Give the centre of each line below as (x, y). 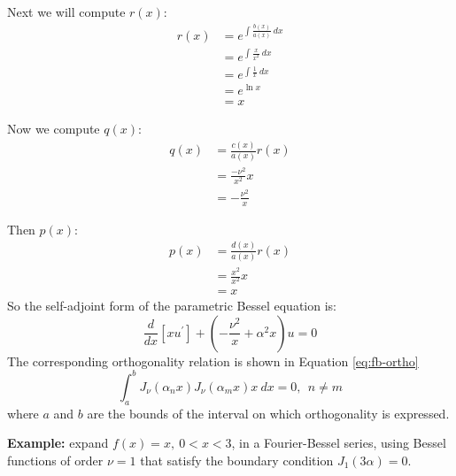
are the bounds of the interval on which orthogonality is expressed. (268, 413)
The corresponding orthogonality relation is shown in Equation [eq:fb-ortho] (213, 361)
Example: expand (58, 443)
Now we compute (54, 129)
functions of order (55, 460)
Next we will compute (66, 12)
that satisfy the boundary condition (237, 460)
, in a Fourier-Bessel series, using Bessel (339, 443)
